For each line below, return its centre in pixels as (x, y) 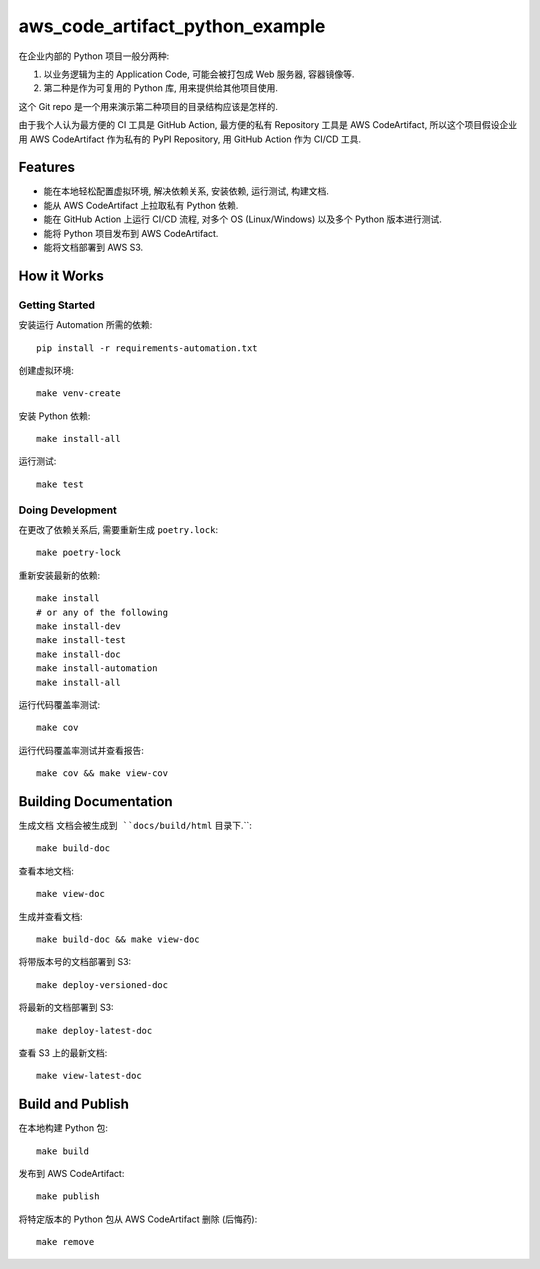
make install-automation (97, 668)
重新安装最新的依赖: (59, 575)
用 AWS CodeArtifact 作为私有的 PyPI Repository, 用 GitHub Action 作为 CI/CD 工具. (190, 139)
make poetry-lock (78, 553)
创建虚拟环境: (46, 370)
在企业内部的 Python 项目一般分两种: (94, 56)
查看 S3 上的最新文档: (63, 1052)
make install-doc (78, 654)
